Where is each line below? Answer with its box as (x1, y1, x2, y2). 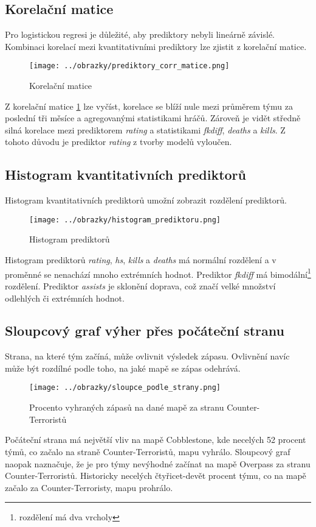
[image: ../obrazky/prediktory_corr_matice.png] (29, 62, 230, 71)
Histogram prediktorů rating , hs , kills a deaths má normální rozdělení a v (5, 253, 276, 266)
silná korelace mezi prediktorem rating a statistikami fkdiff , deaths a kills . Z (5, 123, 286, 136)
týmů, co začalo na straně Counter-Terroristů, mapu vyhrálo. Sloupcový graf (5, 445, 290, 458)
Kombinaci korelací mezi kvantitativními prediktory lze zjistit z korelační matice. (5, 40, 307, 52)
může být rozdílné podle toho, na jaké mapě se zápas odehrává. (5, 361, 241, 374)
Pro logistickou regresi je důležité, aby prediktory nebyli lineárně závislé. (5, 28, 275, 41)
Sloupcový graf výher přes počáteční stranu (5, 321, 284, 340)
